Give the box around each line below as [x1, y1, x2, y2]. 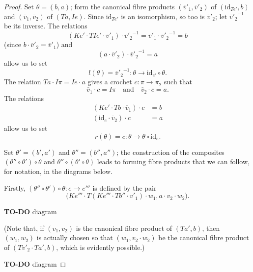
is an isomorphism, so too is [121, 11, 205, 21]
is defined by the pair [92, 182, 157, 193]
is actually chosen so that [36, 232, 113, 243]
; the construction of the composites [116, 147, 225, 157]
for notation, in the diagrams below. [4, 166, 112, 176]
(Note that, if [4, 223, 44, 233]
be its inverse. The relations [4, 21, 87, 31]
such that [164, 76, 193, 87]
